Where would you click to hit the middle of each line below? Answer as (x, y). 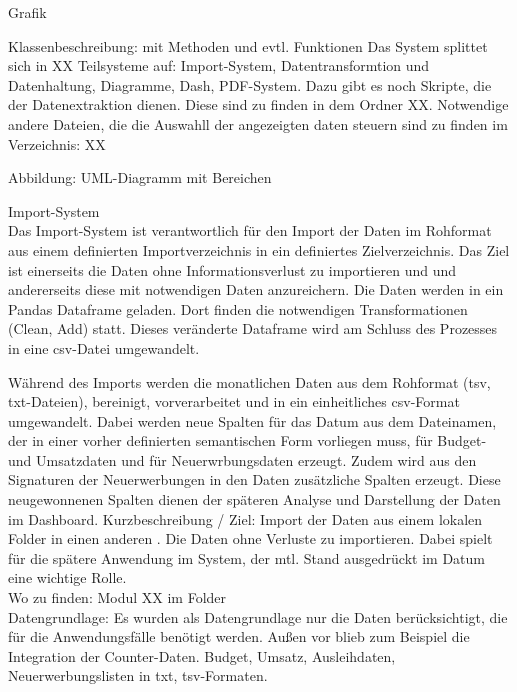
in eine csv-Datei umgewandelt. (104, 347)
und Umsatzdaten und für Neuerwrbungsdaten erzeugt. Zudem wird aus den (242, 459)
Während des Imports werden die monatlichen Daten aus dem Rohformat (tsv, (249, 381)
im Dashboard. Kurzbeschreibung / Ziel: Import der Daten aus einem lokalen (245, 518)
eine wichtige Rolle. (67, 577)
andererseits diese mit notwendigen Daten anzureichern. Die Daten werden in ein (256, 289)
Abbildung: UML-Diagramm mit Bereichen (140, 177)
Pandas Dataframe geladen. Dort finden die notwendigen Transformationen (238, 308)
